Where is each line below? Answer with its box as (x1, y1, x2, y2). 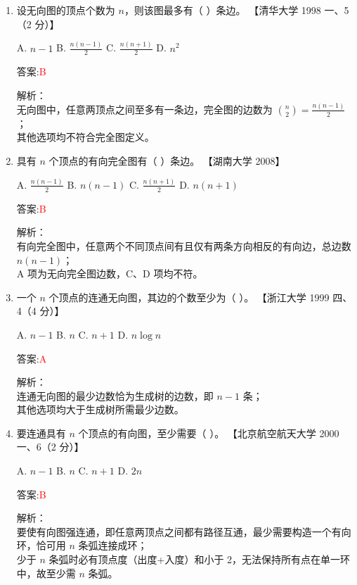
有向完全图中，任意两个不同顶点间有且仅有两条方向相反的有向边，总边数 (16, 238, 351, 253)
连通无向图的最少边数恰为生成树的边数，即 (16, 388, 214, 403)
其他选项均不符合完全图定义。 (16, 130, 155, 144)
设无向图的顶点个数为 (16, 3, 115, 17)
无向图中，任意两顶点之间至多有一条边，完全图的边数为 (16, 101, 273, 116)
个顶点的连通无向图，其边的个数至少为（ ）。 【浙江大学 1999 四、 (48, 289, 353, 304)
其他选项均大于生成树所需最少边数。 (16, 402, 184, 417)
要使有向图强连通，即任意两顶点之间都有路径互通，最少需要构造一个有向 (16, 524, 351, 539)
